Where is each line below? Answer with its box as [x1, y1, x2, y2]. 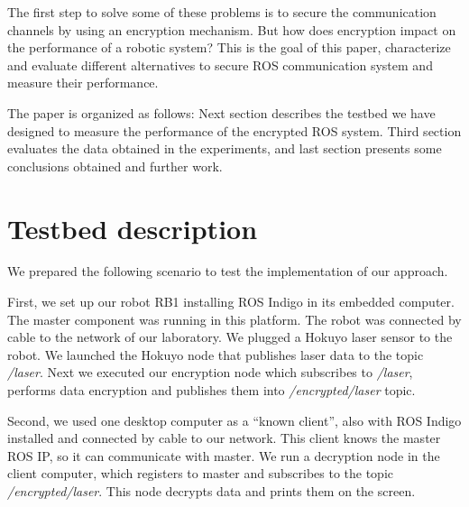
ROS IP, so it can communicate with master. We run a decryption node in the [7, 446, 440, 465]
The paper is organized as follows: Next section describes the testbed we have [7, 103, 436, 122]
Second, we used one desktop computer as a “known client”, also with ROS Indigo [7, 410, 462, 429]
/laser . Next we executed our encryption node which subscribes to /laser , [7, 363, 413, 382]
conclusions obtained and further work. [7, 156, 223, 175]
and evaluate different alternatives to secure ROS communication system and [7, 55, 433, 74]
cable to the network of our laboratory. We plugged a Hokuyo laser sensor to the [7, 327, 453, 346]
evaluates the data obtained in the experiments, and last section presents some [7, 139, 442, 158]
